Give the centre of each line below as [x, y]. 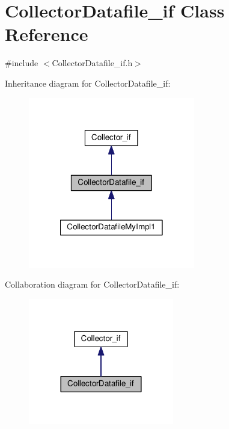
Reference [47, 34]
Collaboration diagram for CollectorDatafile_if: [92, 284]
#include [22, 63]
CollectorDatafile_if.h [92, 63]
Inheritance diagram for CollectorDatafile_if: [88, 83]
